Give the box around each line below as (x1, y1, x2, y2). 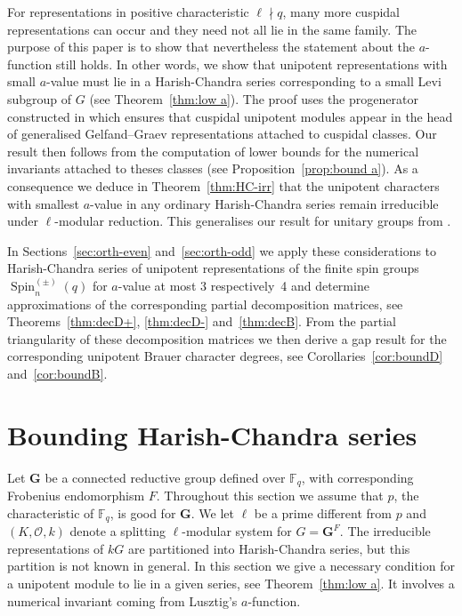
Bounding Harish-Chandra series (7, 416, 417, 452)
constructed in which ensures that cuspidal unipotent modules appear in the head (7, 107, 453, 125)
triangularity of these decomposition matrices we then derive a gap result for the (7, 329, 447, 348)
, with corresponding (301, 468, 414, 486)
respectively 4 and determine (210, 276, 369, 294)
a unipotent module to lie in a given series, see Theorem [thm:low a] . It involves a (7, 574, 455, 593)
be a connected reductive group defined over (45, 468, 286, 486)
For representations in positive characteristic (7, 3, 249, 20)
